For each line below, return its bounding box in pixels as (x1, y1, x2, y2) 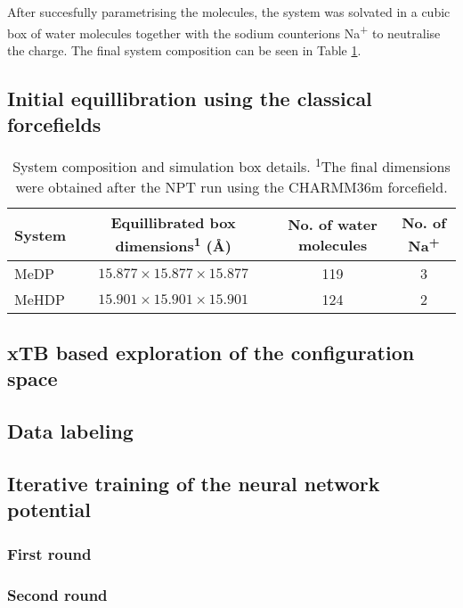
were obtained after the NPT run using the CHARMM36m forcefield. (15, 177, 448, 198)
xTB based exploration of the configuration (7, 339, 415, 366)
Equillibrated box (110, 212, 236, 234)
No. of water (288, 214, 378, 235)
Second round (7, 583, 108, 605)
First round (7, 542, 92, 564)
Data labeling (7, 417, 134, 445)
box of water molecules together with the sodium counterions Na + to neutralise (7, 21, 441, 42)
